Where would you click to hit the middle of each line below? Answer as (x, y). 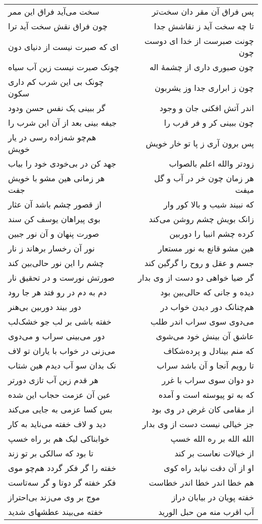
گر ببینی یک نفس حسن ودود (57, 108)
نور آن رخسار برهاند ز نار (51, 248)
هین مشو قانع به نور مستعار (206, 248)
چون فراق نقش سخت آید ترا (58, 26)
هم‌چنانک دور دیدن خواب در (207, 307)
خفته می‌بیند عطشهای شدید (56, 512)
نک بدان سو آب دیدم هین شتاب (62, 365)
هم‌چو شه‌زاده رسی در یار (52, 137)
